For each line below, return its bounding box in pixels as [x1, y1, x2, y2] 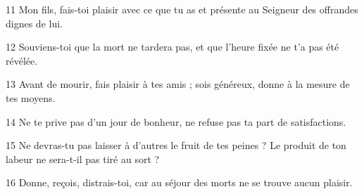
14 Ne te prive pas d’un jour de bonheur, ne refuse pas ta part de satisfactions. [6, 114, 346, 129]
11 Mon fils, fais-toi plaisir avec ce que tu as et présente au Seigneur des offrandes [6, 2, 358, 16]
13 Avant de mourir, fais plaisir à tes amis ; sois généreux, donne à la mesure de [6, 77, 350, 91]
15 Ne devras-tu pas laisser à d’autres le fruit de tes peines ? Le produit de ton [6, 138, 346, 153]
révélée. [6, 53, 38, 67]
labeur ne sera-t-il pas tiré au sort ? [6, 151, 160, 166]
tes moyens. [6, 90, 56, 105]
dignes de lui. [6, 15, 63, 30]
